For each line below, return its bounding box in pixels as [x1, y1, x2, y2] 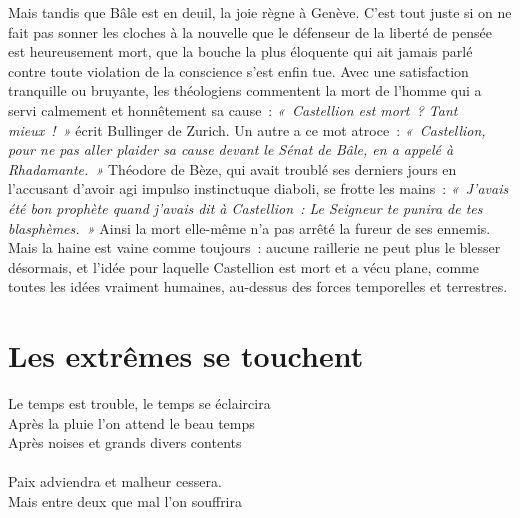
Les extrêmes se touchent [8, 335, 364, 376]
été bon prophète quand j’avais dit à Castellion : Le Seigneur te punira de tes [8, 197, 483, 218]
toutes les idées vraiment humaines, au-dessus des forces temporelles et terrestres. [8, 276, 508, 297]
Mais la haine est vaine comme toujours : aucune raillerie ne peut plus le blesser [8, 237, 501, 258]
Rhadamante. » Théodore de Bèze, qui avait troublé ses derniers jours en [8, 158, 457, 179]
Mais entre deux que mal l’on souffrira [8, 491, 242, 511]
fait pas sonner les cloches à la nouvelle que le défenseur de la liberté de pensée [8, 21, 492, 42]
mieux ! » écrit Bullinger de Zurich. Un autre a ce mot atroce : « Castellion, [8, 119, 486, 140]
